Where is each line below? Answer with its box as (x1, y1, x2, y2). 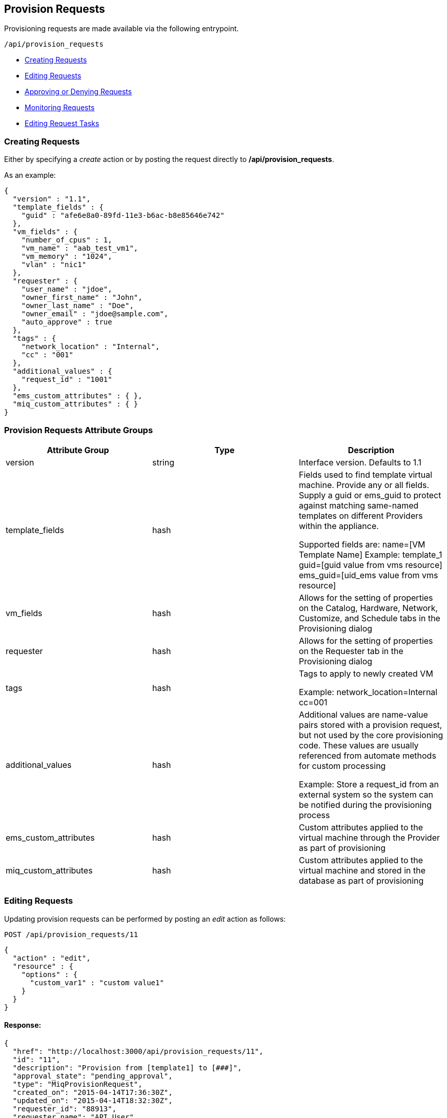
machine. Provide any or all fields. (298, 479, 429, 490)
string (152, 457, 174, 467)
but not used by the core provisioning (298, 729, 443, 740)
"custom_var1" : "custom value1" (30, 978, 164, 987)
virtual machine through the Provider (298, 832, 440, 843)
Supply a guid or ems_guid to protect (298, 490, 441, 500)
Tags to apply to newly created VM (298, 668, 433, 679)
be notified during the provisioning (298, 799, 432, 810)
